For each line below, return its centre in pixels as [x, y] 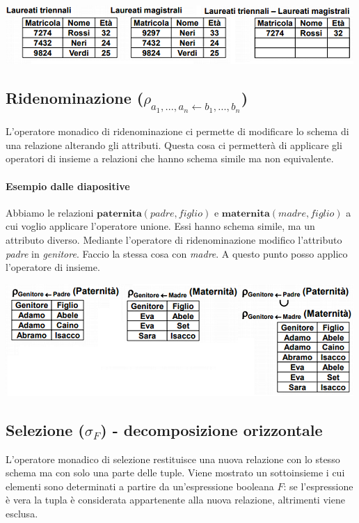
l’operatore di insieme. [53, 267]
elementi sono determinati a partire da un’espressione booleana [140, 486]
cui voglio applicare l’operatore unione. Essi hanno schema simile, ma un [160, 226]
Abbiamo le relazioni [50, 212]
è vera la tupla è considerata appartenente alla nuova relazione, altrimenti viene [175, 500]
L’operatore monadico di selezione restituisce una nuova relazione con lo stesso [173, 459]
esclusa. [22, 513]
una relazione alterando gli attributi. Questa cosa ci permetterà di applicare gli [174, 145]
